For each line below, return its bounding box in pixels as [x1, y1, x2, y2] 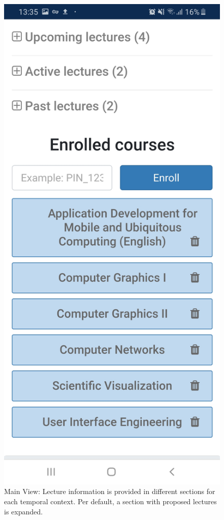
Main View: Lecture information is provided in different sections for [4, 486, 215, 497]
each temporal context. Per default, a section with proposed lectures [4, 496, 217, 507]
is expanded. [4, 506, 43, 516]
